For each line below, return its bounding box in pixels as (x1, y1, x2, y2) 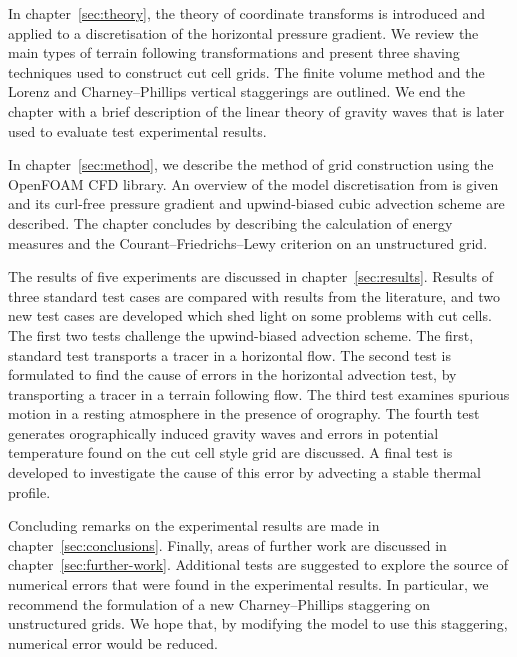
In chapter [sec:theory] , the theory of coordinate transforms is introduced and (8, 3, 486, 23)
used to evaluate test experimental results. (8, 120, 267, 141)
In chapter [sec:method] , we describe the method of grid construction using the (8, 154, 494, 175)
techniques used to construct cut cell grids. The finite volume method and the (8, 61, 485, 82)
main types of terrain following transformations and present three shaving (8, 42, 460, 63)
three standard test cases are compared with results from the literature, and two (8, 285, 500, 306)
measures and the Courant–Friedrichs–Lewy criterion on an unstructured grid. (8, 232, 488, 253)
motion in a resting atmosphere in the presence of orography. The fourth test (8, 403, 480, 424)
